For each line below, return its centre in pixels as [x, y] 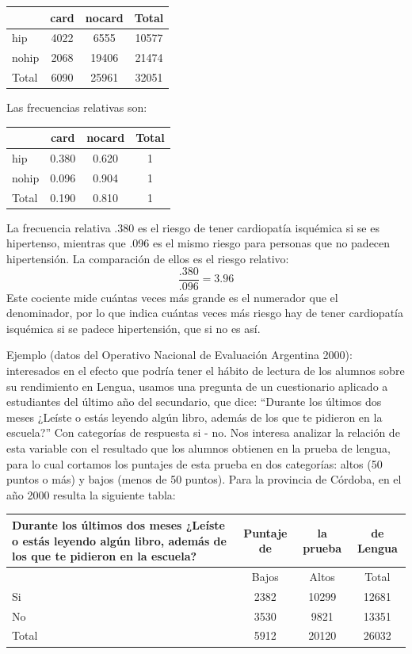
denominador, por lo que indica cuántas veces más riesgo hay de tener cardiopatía [205, 313]
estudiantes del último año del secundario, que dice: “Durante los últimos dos [194, 402]
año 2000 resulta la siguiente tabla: [91, 494]
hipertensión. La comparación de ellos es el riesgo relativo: [148, 259]
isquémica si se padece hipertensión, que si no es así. [134, 328]
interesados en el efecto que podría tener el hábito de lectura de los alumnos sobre [206, 371]
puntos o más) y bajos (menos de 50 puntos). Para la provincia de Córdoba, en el [204, 479]
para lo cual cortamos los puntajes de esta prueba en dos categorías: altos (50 [195, 463]
